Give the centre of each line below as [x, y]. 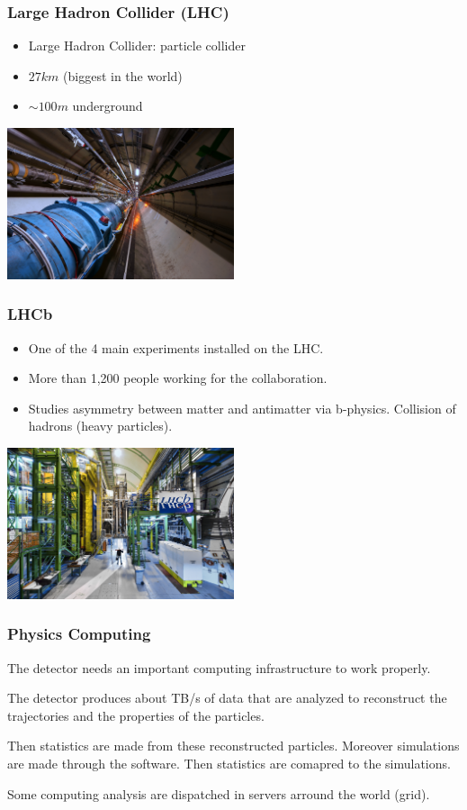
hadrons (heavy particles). [100, 426]
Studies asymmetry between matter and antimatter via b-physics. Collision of [242, 408]
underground [108, 106]
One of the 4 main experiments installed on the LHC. [176, 347]
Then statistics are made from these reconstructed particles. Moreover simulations [233, 746]
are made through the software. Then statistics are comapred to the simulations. [229, 764]
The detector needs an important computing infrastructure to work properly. [219, 667]
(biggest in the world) [123, 75]
